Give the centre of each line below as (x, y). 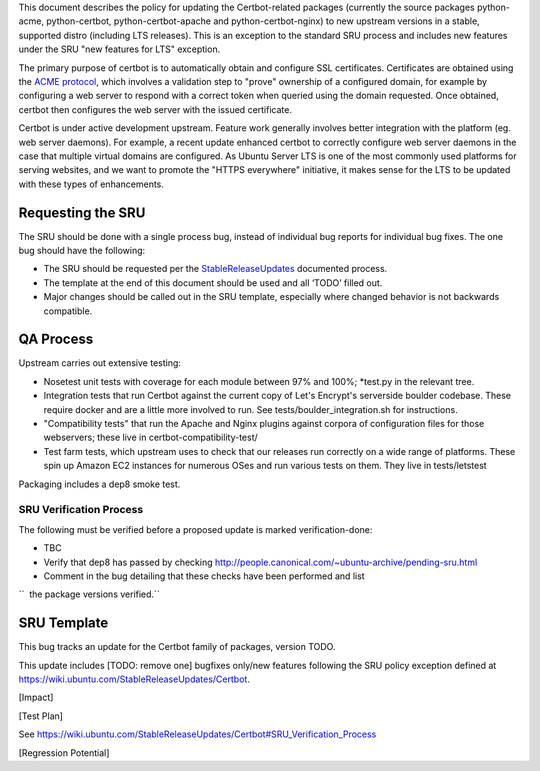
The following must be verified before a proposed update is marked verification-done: (195, 529)
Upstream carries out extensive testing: (100, 363)
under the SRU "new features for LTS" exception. (119, 49)
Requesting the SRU (82, 212)
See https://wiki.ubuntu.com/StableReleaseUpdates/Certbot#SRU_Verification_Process (197, 734)
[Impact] (36, 697)
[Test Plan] (41, 716)
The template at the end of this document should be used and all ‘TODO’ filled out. (213, 282)
